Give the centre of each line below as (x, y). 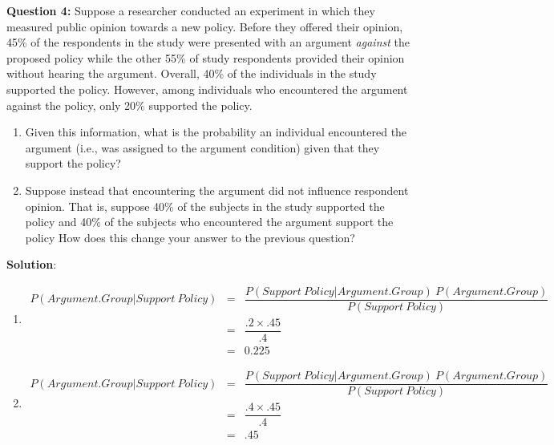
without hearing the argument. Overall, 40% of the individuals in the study (192, 73)
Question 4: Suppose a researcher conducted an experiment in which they (191, 10)
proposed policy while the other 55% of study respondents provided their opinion (206, 57)
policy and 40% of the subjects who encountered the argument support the (209, 222)
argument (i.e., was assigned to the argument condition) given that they (202, 147)
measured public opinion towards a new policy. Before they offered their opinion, (205, 26)
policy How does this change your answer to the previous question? (190, 237)
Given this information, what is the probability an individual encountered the (216, 132)
